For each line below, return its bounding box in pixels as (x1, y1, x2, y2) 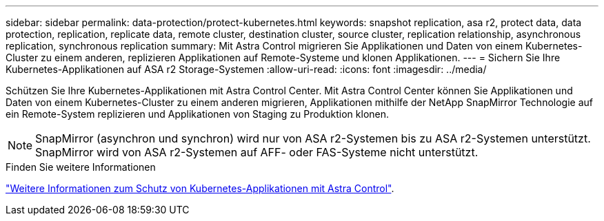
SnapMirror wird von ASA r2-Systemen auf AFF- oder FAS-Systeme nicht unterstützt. (35, 145, 479, 159)
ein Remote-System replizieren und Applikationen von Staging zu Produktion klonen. (6, 108, 390, 120)
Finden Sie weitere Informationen (6, 161, 156, 173)
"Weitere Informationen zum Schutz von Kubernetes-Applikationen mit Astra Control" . (6, 182, 394, 194)
